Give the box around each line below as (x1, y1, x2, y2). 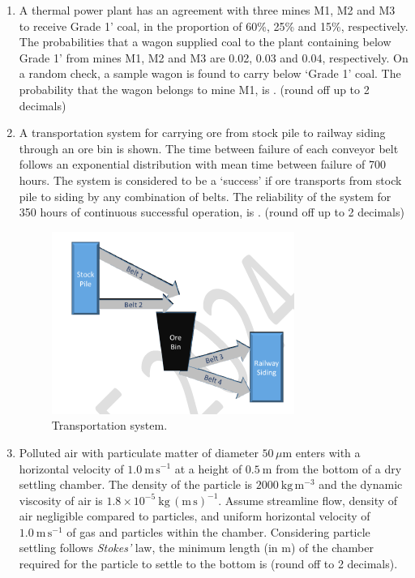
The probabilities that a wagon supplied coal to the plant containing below (19, 33, 391, 50)
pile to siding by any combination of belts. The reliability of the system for (19, 187, 391, 204)
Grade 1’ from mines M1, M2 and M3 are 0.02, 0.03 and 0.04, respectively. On (19, 49, 409, 66)
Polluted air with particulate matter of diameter (19, 443, 259, 460)
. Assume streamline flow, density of (218, 491, 398, 508)
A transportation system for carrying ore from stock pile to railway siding (19, 124, 386, 141)
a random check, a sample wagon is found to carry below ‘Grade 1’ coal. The (19, 65, 401, 82)
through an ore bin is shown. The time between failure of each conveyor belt (19, 139, 399, 156)
